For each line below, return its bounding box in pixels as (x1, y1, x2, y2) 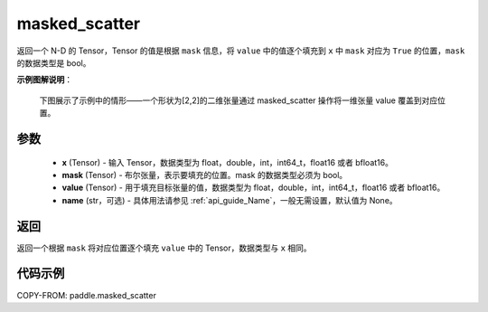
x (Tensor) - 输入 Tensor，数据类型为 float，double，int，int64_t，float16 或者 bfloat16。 (61, 156, 393, 167)
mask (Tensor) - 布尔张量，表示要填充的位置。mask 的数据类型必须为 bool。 (61, 169, 348, 180)
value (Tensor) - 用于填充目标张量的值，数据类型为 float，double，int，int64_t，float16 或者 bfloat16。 (61, 182, 446, 194)
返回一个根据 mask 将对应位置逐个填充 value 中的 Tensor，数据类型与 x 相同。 (16, 242, 312, 253)
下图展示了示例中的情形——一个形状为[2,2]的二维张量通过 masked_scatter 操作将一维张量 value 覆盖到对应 (39, 95, 438, 106)
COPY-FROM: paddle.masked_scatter (16, 289, 157, 300)
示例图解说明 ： (16, 74, 72, 85)
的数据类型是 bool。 (16, 57, 91, 68)
